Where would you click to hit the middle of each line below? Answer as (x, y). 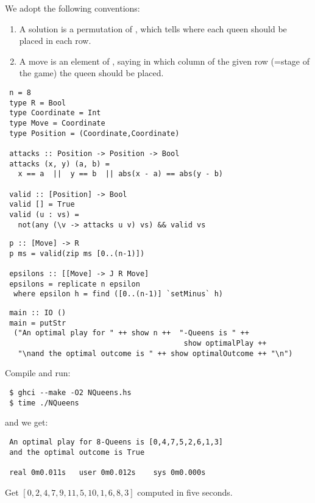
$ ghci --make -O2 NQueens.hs (70, 392)
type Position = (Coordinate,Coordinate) (94, 133)
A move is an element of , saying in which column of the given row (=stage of (165, 61)
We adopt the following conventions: (73, 8)
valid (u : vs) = (44, 214)
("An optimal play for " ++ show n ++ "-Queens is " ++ (131, 333)
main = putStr (38, 323)
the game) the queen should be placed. (91, 73)
